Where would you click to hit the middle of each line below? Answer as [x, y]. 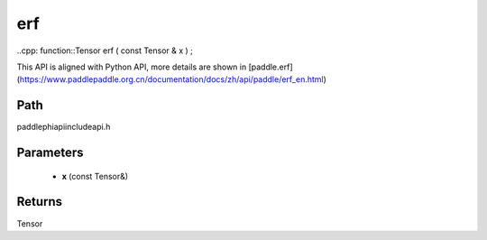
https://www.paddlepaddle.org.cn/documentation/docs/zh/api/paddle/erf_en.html [171, 79]
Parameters [50, 153]
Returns [40, 202]
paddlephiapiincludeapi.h [64, 127]
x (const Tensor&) [95, 176]
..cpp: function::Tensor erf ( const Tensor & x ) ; [105, 51]
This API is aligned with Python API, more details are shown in [132, 67]
